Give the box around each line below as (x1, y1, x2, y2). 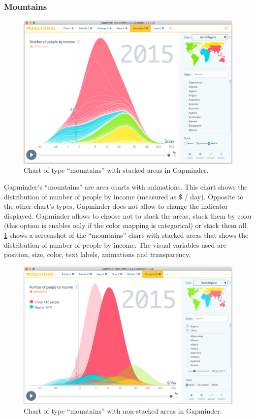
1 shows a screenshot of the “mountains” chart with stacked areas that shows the (4, 230, 249, 240)
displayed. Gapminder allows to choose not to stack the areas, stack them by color (4, 210, 252, 221)
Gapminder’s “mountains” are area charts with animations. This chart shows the (4, 182, 248, 192)
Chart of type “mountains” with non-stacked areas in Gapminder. (24, 406, 222, 416)
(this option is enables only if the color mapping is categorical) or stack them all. (4, 220, 248, 230)
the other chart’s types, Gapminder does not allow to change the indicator (4, 201, 228, 211)
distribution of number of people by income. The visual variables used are (4, 239, 226, 250)
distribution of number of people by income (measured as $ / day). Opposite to (4, 191, 244, 201)
